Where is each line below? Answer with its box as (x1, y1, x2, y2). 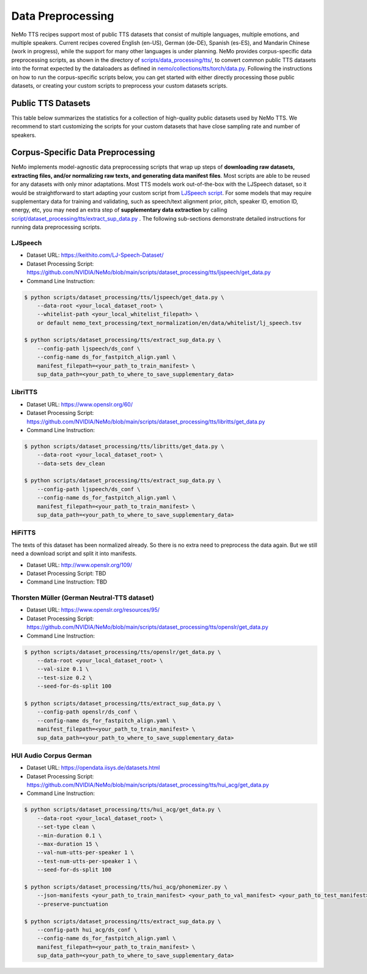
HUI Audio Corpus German (11, 751, 92, 759)
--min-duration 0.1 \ (37, 832, 102, 839)
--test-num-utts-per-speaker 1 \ (37, 858, 138, 864)
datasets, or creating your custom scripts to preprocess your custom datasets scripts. (11, 82, 228, 89)
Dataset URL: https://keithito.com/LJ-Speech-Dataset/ (26, 251, 164, 259)
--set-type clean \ (37, 823, 96, 831)
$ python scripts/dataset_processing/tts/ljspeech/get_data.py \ (24, 294, 224, 300)
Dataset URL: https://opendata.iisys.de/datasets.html (26, 764, 160, 772)
